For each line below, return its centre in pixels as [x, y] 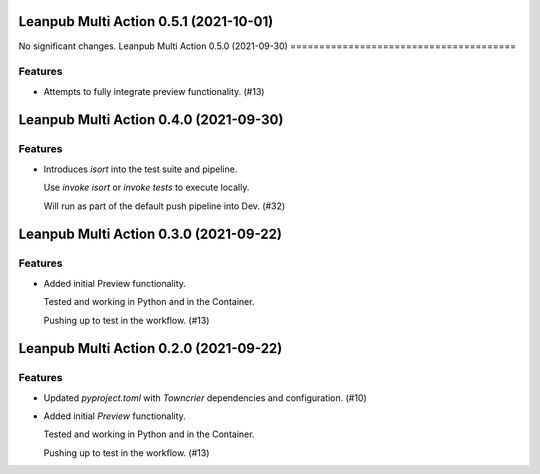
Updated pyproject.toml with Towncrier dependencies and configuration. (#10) [205, 397]
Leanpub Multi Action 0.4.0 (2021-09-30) [151, 120]
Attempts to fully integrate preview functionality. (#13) [154, 91]
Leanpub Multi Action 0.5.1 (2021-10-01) [146, 21]
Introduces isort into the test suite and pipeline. [140, 169]
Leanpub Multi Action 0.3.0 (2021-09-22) [150, 234]
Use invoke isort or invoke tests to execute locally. [146, 187]
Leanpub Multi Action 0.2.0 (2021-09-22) [150, 348]
